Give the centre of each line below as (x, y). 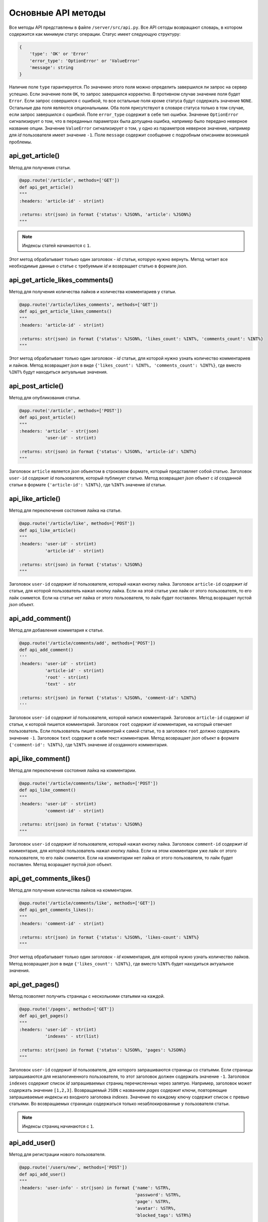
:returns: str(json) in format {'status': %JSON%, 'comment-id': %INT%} (108, 698)
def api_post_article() (48, 417)
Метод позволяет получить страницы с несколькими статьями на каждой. (87, 996)
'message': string (51, 68)
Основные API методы (57, 13)
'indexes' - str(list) (72, 1037)
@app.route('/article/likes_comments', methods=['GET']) (89, 305)
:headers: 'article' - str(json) (59, 431)
